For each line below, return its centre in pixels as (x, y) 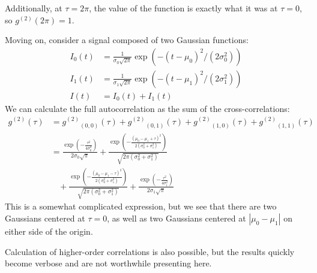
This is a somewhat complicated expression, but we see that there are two (141, 206)
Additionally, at (34, 8)
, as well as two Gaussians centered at (177, 218)
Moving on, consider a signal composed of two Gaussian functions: (127, 40)
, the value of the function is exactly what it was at (183, 8)
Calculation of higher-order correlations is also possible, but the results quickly (150, 251)
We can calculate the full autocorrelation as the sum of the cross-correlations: (147, 108)
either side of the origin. (49, 231)
